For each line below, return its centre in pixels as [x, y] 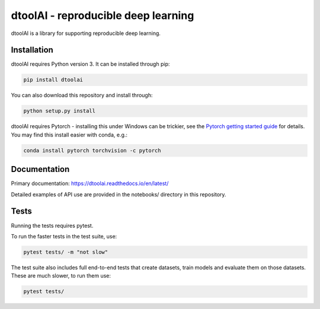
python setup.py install [60, 111]
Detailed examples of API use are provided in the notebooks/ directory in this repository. [119, 194]
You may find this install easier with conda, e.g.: [69, 135]
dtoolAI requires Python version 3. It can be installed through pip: [90, 64]
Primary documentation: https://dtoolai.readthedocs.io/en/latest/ [90, 183]
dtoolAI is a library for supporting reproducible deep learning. [86, 33]
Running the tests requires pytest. [52, 225]
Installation [32, 50]
